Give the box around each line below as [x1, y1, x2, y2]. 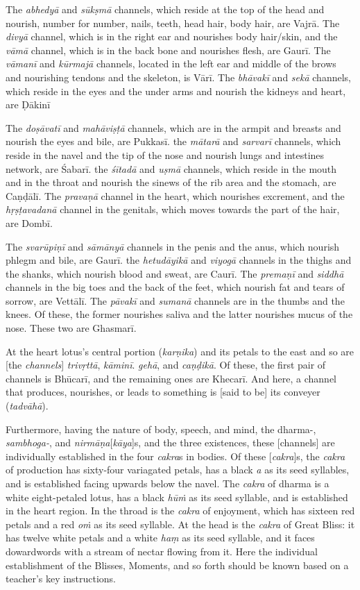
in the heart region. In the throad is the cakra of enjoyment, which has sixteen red [6, 503, 355, 518]
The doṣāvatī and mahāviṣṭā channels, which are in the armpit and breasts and [6, 120, 341, 135]
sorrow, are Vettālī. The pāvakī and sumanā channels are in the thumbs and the [6, 293, 345, 307]
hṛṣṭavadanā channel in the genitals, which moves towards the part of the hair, [6, 202, 340, 217]
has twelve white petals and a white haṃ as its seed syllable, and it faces [6, 530, 315, 545]
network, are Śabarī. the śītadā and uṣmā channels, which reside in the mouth [6, 161, 337, 176]
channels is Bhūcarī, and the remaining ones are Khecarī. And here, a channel [6, 371, 337, 385]
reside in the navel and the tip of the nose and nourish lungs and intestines [6, 147, 325, 162]
